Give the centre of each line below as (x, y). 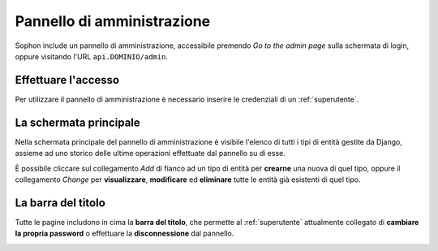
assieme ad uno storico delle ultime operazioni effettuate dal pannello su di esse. (150, 154)
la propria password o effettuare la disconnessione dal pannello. (125, 234)
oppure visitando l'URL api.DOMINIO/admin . (91, 56)
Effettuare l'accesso (67, 80)
